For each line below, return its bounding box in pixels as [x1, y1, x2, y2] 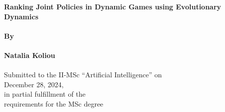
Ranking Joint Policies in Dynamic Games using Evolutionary [4, 1, 222, 11]
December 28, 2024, [4, 79, 64, 89]
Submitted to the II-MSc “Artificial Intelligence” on [4, 69, 162, 80]
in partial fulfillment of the [4, 89, 86, 99]
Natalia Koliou [4, 50, 55, 60]
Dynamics [4, 11, 39, 21]
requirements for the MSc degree [4, 98, 104, 109]
